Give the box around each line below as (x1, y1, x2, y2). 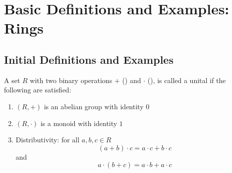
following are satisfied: (4, 85, 71, 95)
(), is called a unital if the (147, 75, 226, 85)
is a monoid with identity (40, 118, 117, 128)
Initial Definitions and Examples (4, 51, 174, 67)
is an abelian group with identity (44, 101, 144, 111)
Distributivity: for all (15, 134, 80, 145)
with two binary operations (30, 75, 113, 85)
